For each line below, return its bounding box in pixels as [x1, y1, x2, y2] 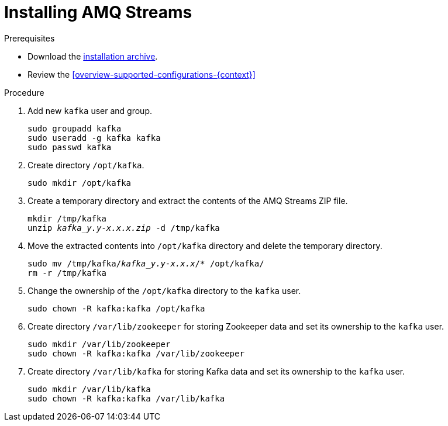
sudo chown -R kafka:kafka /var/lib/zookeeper [27, 348, 244, 358]
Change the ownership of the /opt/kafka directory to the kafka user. [27, 285, 301, 296]
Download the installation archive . [27, 51, 158, 61]
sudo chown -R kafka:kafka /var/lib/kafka [27, 393, 225, 403]
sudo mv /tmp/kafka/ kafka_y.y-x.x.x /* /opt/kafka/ [27, 258, 264, 268]
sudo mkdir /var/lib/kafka [27, 384, 151, 394]
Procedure [4, 87, 44, 98]
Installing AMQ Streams [4, 2, 192, 22]
